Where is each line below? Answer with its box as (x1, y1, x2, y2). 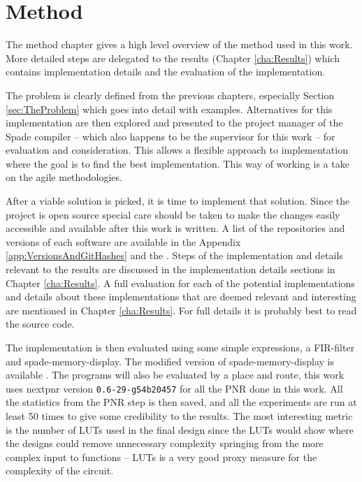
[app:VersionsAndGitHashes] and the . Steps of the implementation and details (6, 248, 343, 263)
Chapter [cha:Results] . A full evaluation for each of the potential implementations (6, 275, 355, 290)
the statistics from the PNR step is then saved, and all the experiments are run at (6, 395, 357, 409)
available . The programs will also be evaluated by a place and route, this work (6, 367, 345, 382)
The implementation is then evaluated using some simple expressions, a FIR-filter (6, 340, 355, 354)
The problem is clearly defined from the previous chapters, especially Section (6, 87, 335, 102)
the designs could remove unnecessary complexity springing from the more (6, 436, 324, 451)
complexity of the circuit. (6, 463, 114, 478)
